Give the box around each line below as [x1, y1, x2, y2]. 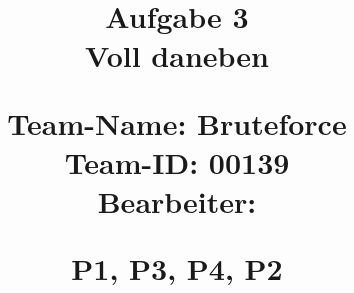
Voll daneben [85, 35, 269, 76]
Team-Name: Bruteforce [7, 102, 347, 143]
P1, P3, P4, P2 [71, 248, 283, 289]
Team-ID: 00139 [64, 141, 290, 182]
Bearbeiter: [97, 180, 257, 221]
